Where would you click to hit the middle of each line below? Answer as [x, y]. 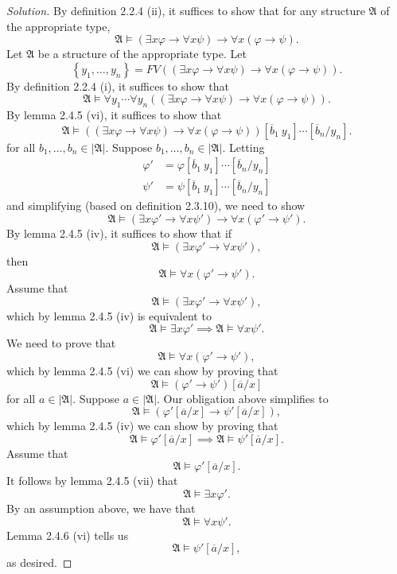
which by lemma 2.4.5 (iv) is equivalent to [109, 315]
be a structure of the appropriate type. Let [142, 54]
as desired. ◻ [39, 562]
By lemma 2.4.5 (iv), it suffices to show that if [119, 233]
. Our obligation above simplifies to [243, 398]
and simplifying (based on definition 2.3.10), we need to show [156, 206]
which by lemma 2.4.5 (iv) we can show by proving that [142, 426]
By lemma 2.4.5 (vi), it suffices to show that [114, 115]
